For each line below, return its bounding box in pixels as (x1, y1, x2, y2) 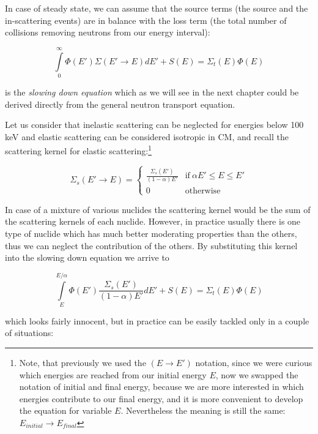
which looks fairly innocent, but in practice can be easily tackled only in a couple (5, 314, 309, 327)
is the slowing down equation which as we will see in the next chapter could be (5, 85, 299, 98)
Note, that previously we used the (19, 356, 146, 369)
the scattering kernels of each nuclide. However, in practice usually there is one (5, 215, 301, 228)
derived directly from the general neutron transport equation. (5, 97, 235, 110)
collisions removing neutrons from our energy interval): (5, 26, 210, 39)
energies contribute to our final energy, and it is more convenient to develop (19, 392, 303, 405)
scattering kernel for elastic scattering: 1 (5, 143, 152, 157)
